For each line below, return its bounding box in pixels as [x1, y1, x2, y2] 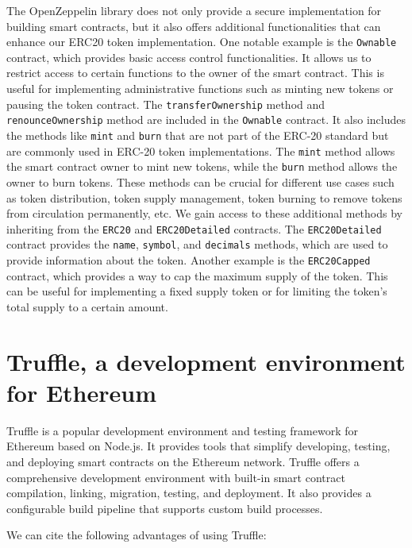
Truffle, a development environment [6, 345, 406, 377]
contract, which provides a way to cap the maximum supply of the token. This [6, 267, 388, 284]
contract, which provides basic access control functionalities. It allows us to [6, 48, 372, 65]
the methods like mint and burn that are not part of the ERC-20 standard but [6, 126, 389, 143]
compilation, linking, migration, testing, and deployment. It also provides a [6, 484, 372, 501]
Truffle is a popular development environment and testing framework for [6, 422, 358, 438]
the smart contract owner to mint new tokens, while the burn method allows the [6, 158, 398, 175]
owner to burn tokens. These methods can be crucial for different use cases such [6, 173, 395, 190]
